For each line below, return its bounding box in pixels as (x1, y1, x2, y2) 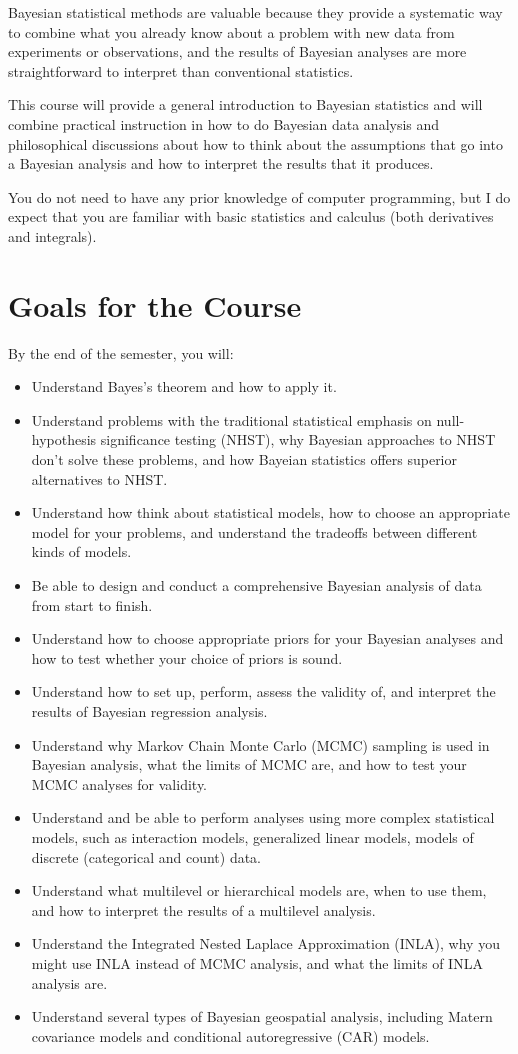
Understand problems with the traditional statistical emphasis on (31, 409, 432, 430)
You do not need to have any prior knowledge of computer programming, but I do (8, 186, 511, 207)
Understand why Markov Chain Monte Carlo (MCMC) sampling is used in (31, 734, 490, 755)
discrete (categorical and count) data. (31, 846, 262, 867)
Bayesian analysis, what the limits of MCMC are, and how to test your (31, 754, 467, 775)
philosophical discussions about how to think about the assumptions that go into (8, 133, 503, 154)
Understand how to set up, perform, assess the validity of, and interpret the (31, 681, 496, 702)
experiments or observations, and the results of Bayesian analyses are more (8, 41, 467, 62)
